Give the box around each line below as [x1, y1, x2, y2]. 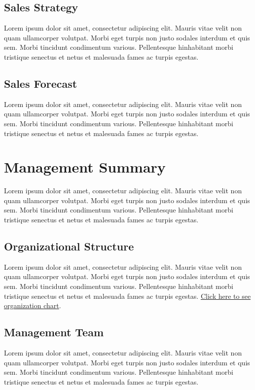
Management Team [4, 324, 104, 340]
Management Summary [4, 157, 166, 177]
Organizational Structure [4, 239, 134, 254]
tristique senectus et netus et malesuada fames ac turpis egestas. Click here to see [4, 290, 251, 301]
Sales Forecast [4, 75, 77, 91]
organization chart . [4, 300, 61, 311]
